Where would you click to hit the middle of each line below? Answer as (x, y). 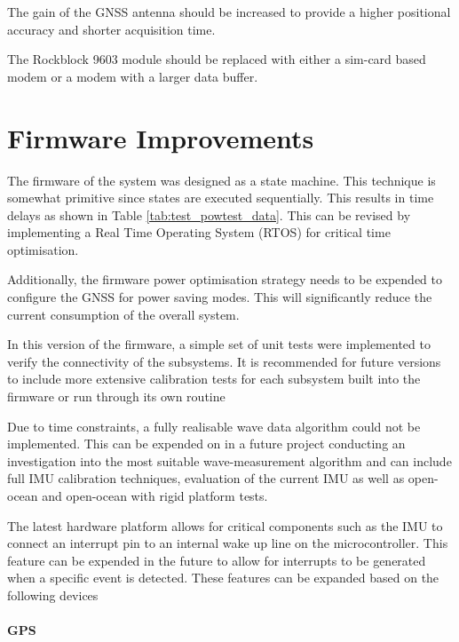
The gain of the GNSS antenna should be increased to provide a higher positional (229, 12)
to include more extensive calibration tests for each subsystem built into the (214, 379)
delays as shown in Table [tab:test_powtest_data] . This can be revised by (209, 214)
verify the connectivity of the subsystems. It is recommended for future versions (224, 361)
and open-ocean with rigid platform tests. (155, 495)
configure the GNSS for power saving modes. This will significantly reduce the (220, 297)
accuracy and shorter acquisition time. (111, 29)
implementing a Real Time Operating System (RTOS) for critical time (199, 232)
